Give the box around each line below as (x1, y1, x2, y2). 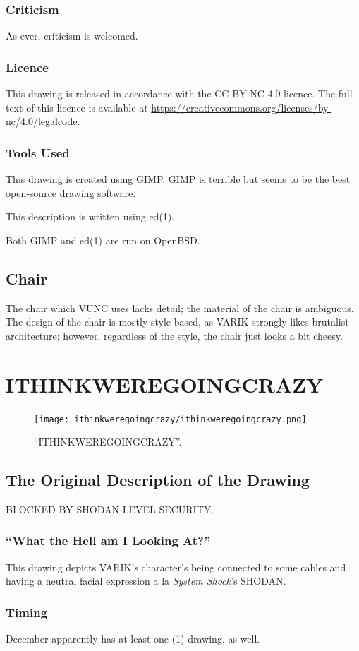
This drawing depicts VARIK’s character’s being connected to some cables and (6, 559, 346, 574)
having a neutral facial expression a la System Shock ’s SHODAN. (6, 573, 286, 588)
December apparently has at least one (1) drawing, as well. (6, 631, 260, 646)
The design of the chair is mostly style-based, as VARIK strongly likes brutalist (6, 314, 349, 329)
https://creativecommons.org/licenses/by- (151, 100, 332, 114)
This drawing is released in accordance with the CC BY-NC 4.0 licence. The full (6, 86, 353, 101)
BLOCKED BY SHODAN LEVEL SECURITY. (6, 501, 214, 516)
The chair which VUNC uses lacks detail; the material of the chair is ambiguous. (6, 300, 354, 315)
